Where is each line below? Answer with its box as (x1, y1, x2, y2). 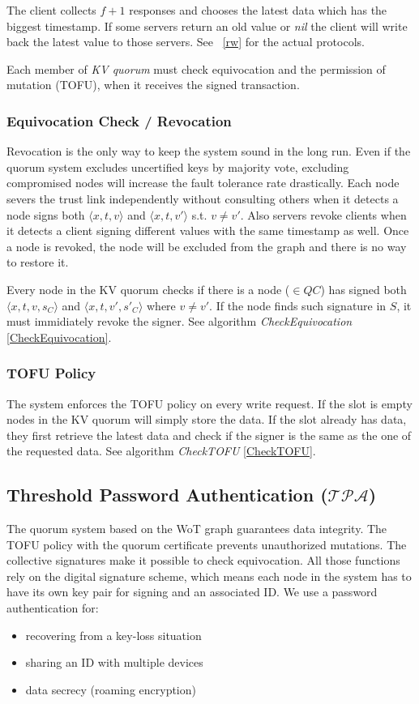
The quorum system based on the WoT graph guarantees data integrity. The (6, 520, 387, 537)
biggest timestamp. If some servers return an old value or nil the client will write (6, 17, 408, 34)
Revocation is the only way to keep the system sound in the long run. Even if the (6, 143, 411, 160)
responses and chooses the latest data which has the (129, 2, 387, 18)
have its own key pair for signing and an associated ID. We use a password (6, 583, 378, 600)
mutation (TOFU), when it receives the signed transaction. (6, 76, 300, 93)
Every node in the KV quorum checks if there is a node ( (6, 280, 290, 297)
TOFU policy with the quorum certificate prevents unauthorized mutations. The (6, 535, 407, 553)
